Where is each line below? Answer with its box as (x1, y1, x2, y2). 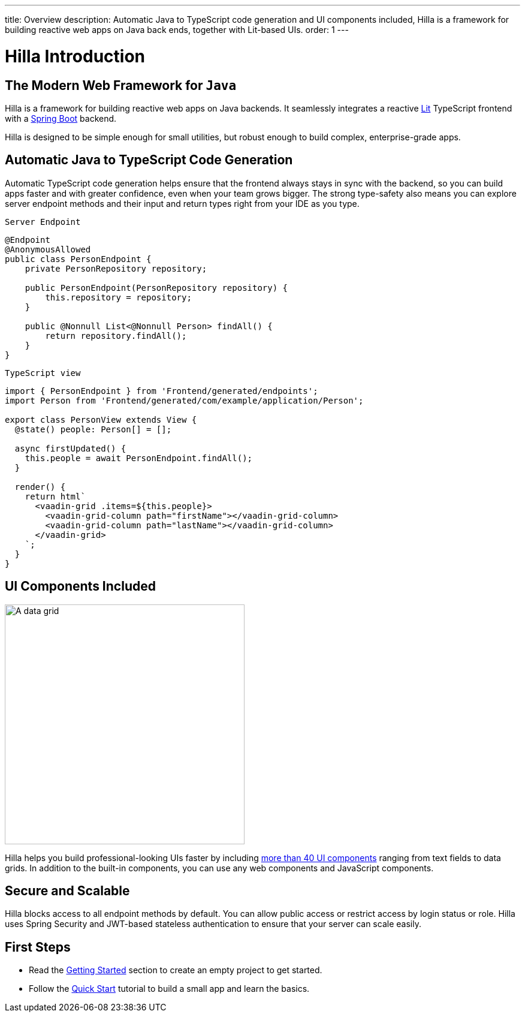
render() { (14, 482, 66, 492)
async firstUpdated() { (14, 443, 126, 453)
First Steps (5, 939, 71, 955)
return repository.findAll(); (45, 330, 187, 341)
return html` (25, 491, 86, 501)
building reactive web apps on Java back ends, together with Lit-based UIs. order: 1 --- (5, 25, 349, 35)
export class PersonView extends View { (5, 414, 197, 425)
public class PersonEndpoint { (5, 254, 152, 264)
